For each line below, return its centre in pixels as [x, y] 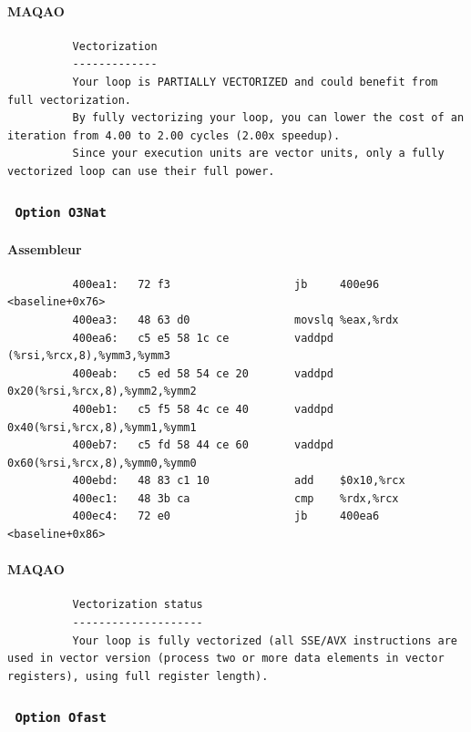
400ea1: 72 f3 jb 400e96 [226, 284]
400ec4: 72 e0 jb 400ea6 [226, 516]
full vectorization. [70, 100]
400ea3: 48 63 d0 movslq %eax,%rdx [235, 320]
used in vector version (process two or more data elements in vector [226, 659]
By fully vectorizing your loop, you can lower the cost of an [268, 118]
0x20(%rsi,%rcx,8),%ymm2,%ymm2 [102, 392]
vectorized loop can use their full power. [141, 171]
